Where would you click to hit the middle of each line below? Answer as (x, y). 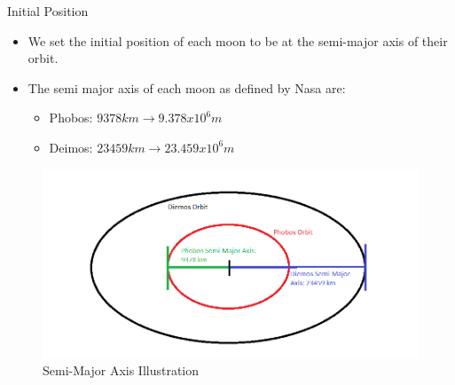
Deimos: (71, 147)
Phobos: (71, 118)
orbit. (43, 58)
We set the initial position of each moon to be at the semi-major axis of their (238, 40)
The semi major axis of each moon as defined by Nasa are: (187, 87)
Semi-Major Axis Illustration (121, 370)
